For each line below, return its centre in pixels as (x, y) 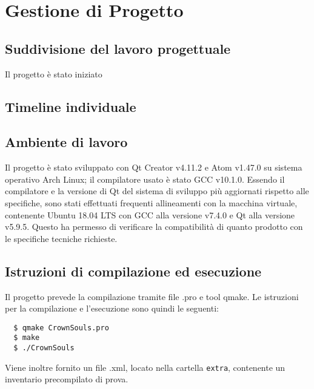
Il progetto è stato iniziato (54, 74)
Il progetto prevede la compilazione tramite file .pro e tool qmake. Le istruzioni (152, 296)
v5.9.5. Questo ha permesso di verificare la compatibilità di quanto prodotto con (154, 227)
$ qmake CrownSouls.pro (61, 328)
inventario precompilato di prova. (67, 379)
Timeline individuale (71, 106)
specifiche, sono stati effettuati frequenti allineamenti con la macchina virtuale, (151, 202)
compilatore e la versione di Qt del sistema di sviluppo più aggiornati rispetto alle (157, 191)
